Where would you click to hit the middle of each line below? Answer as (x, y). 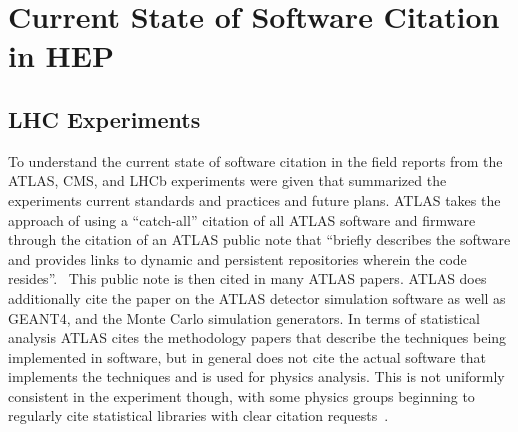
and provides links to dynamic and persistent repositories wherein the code (237, 258)
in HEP (61, 55)
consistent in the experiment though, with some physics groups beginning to (241, 395)
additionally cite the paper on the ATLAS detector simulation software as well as (257, 297)
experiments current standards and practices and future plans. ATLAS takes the (254, 199)
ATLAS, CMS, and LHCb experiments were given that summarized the (227, 180)
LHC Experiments (104, 118)
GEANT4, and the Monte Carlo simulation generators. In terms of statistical (244, 317)
